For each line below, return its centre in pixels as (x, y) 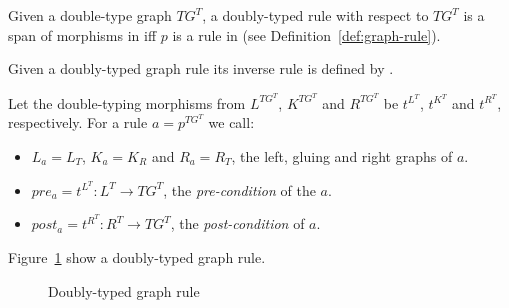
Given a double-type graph (90, 15)
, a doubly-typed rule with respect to (315, 15)
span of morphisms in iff (82, 34)
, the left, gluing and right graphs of (342, 156)
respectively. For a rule (78, 122)
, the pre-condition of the (239, 189)
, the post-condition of (237, 223)
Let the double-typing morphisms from (127, 102)
